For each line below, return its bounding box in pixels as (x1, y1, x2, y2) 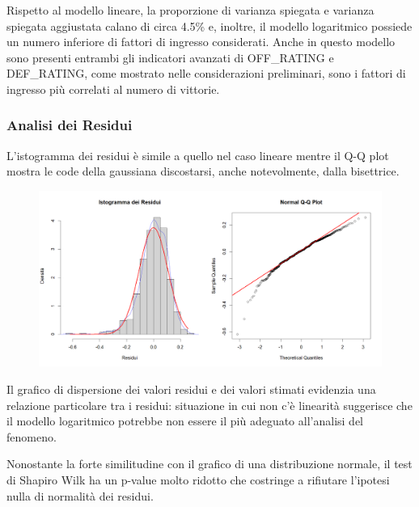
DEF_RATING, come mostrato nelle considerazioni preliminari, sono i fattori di (6, 65, 406, 82)
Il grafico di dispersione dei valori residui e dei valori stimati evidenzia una (6, 380, 376, 397)
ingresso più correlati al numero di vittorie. (6, 80, 220, 97)
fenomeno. (6, 428, 57, 445)
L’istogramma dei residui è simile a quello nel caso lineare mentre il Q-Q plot (6, 146, 389, 163)
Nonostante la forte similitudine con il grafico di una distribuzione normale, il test (6, 455, 413, 472)
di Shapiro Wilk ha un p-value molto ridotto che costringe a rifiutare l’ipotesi (6, 471, 390, 488)
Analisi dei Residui (6, 115, 133, 135)
